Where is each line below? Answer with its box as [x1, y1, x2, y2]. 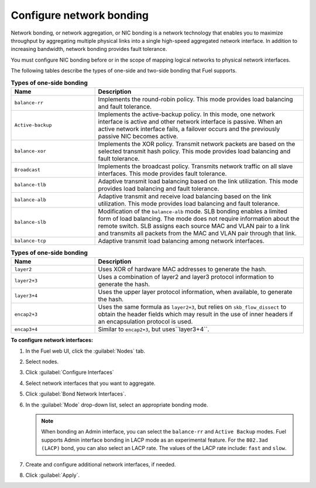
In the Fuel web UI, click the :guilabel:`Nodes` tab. [25, 347, 146, 354]
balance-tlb [14, 182, 46, 188]
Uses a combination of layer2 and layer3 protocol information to [98, 273, 274, 281]
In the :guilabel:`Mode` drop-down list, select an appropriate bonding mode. [25, 401, 208, 408]
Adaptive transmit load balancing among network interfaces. [98, 237, 265, 245]
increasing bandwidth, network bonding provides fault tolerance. [11, 46, 167, 53]
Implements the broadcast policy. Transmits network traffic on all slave [98, 162, 293, 170]
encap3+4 [14, 326, 38, 332]
